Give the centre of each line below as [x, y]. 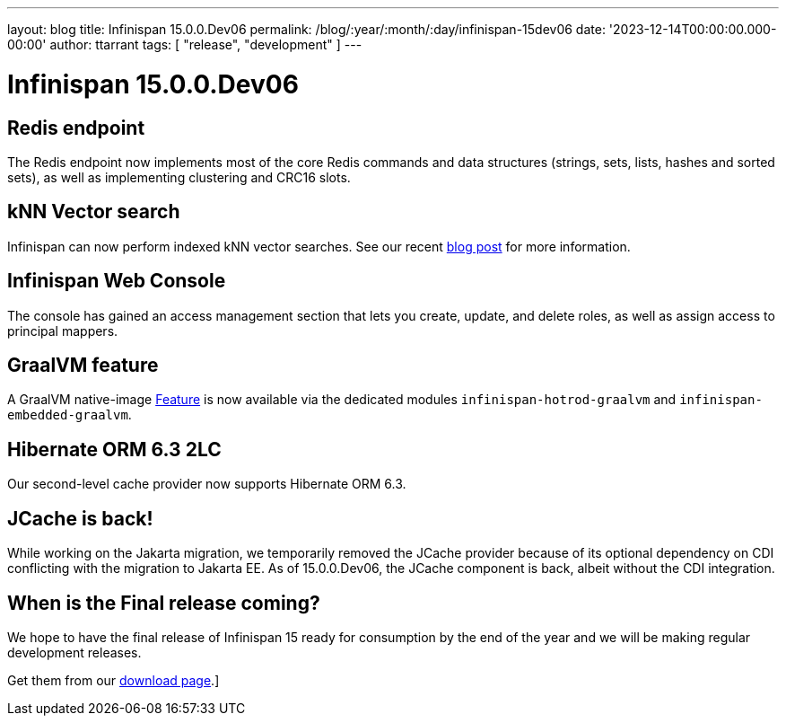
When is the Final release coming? [164, 603]
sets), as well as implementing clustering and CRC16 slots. [179, 177]
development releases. [74, 652]
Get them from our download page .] [114, 680]
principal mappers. [63, 331]
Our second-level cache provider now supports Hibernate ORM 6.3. [207, 484]
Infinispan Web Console [117, 281]
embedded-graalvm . [70, 415]
